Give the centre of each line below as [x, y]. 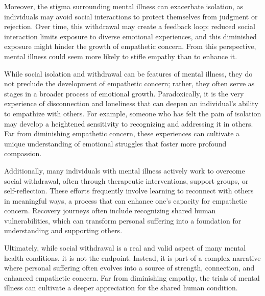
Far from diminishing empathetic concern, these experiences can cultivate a [122, 133]
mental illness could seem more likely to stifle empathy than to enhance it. [121, 56]
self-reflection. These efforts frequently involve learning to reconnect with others [129, 191]
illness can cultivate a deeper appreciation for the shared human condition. [121, 288]
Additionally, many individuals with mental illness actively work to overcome [125, 170]
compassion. [23, 153]
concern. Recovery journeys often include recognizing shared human [110, 211]
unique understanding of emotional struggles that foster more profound [115, 143]
